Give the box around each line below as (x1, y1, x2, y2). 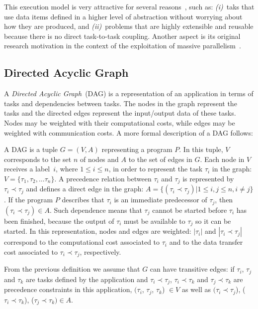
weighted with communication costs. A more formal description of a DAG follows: (4, 127, 253, 138)
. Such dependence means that (49, 204, 142, 215)
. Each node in (200, 154, 245, 164)
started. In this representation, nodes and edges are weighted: (4, 226, 191, 236)
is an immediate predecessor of (114, 194, 207, 205)
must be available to (124, 215, 185, 226)
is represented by (182, 173, 234, 183)
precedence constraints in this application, (4, 284, 132, 295)
